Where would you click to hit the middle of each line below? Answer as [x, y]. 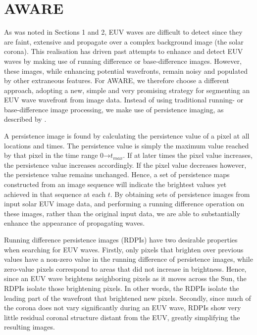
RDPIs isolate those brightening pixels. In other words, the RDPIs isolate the [122, 288]
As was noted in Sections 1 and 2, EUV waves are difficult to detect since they [123, 32]
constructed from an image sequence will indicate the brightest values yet [115, 184]
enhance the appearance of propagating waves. [75, 223]
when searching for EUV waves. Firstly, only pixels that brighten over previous [124, 249]
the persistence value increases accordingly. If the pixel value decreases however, [125, 165]
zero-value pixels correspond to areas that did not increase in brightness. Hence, [125, 268]
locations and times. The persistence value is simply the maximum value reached [127, 145]
